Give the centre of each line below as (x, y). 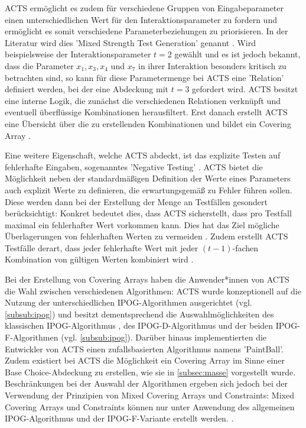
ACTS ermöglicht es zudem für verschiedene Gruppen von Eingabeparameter (144, 8)
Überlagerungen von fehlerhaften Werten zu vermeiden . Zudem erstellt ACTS (147, 236)
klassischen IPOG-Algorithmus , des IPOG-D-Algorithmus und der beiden (139, 325)
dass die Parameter (39, 65)
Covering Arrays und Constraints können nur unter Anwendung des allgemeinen (150, 406)
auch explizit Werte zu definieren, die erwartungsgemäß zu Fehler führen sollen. (149, 189)
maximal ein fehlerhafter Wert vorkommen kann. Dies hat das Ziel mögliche (142, 224)
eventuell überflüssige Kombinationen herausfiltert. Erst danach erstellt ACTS (146, 112)
